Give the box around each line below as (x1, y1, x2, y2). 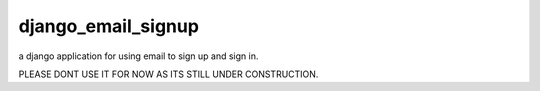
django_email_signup (18, 15, 200, 37)
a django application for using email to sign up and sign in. (18, 50, 259, 62)
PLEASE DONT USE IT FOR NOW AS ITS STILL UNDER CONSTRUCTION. (18, 68, 319, 80)
